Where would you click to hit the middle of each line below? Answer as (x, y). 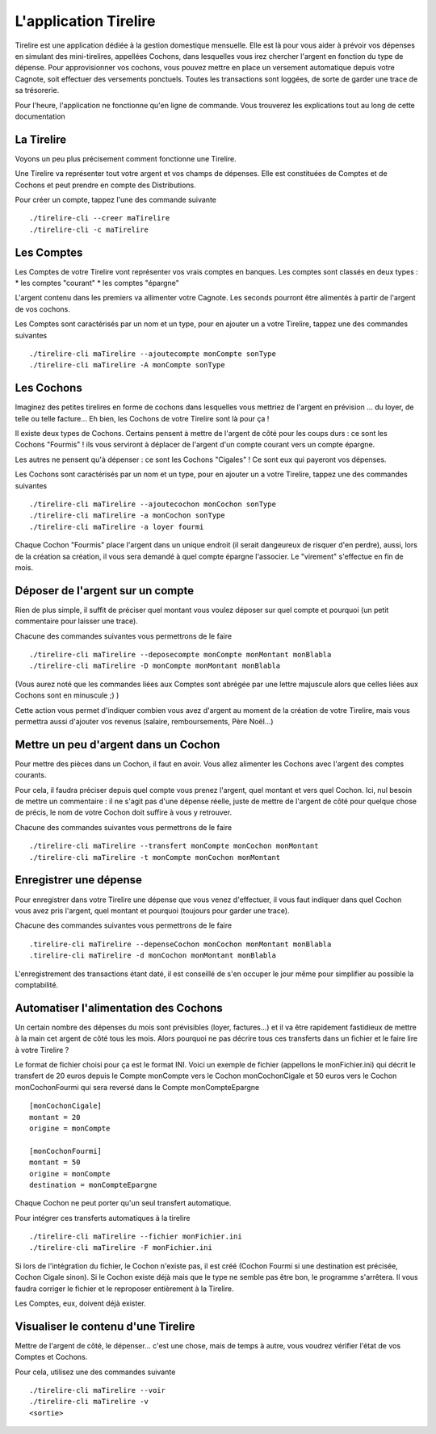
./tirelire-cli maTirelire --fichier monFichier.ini (136, 1237)
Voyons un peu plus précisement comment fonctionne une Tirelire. (126, 158)
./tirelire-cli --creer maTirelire (100, 218)
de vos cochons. (42, 309)
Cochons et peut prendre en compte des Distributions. (106, 185)
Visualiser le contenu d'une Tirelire (105, 1326)
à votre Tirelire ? (42, 1050)
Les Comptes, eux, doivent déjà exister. (81, 1303)
